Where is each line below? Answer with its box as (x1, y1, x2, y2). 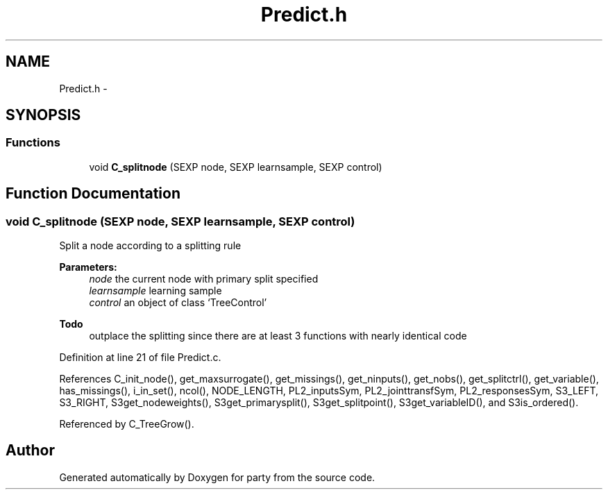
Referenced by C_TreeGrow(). (59, 418, 194, 430)
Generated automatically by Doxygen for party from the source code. (59, 471, 375, 483)
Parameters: (59, 261, 117, 274)
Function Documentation (6, 185, 180, 203)
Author (6, 442, 55, 460)
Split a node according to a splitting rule (59, 240, 242, 252)
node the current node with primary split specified (89, 273, 319, 285)
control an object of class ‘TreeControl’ (89, 296, 267, 309)
